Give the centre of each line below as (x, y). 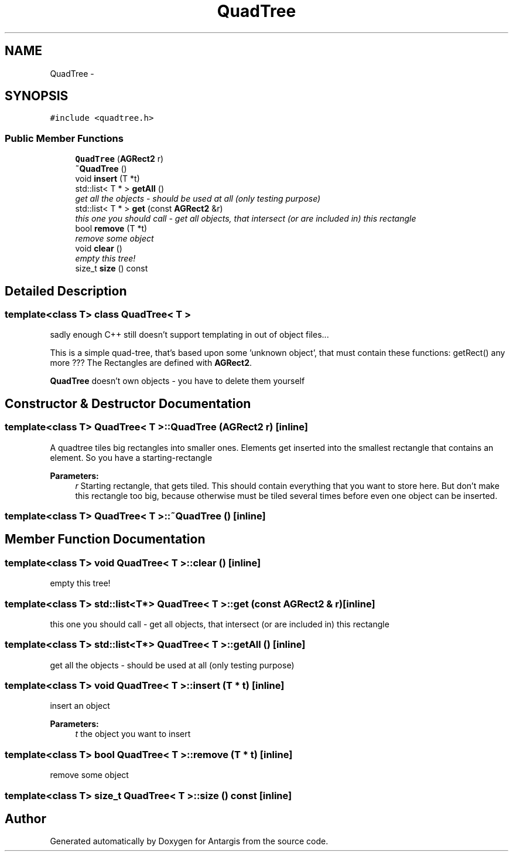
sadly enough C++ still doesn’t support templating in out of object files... (189, 335)
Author (25, 819)
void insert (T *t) (107, 179)
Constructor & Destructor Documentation (128, 403)
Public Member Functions (64, 138)
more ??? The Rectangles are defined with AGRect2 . (151, 363)
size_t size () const (112, 269)
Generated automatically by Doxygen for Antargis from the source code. (189, 841)
